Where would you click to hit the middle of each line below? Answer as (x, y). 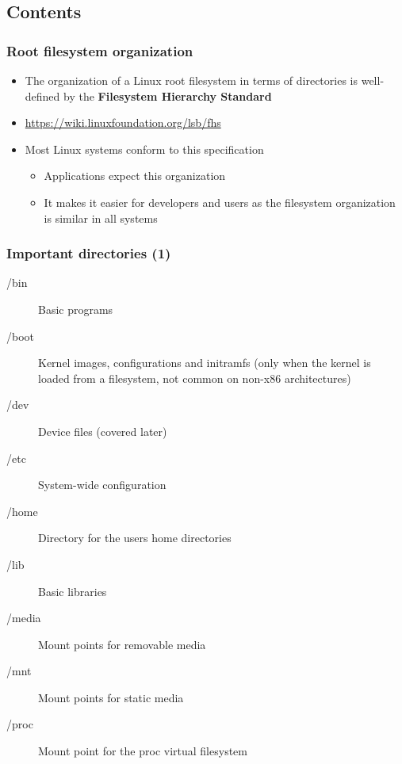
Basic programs (76, 309)
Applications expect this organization (135, 176)
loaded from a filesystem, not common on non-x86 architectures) (195, 378)
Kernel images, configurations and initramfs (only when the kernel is (205, 363)
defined (42, 95)
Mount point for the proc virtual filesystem (143, 751)
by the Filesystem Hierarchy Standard (168, 95)
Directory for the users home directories (135, 538)
